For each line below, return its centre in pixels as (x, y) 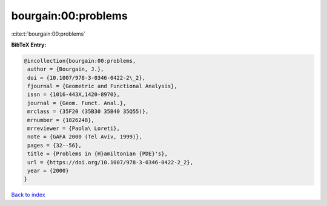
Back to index (28, 195)
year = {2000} (48, 171)
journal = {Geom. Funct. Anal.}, (77, 103)
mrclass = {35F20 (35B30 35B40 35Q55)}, (88, 111)
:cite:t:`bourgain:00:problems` (48, 34)
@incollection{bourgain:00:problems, (80, 61)
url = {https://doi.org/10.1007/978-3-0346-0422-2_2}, (111, 162)
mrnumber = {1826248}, (61, 120)
